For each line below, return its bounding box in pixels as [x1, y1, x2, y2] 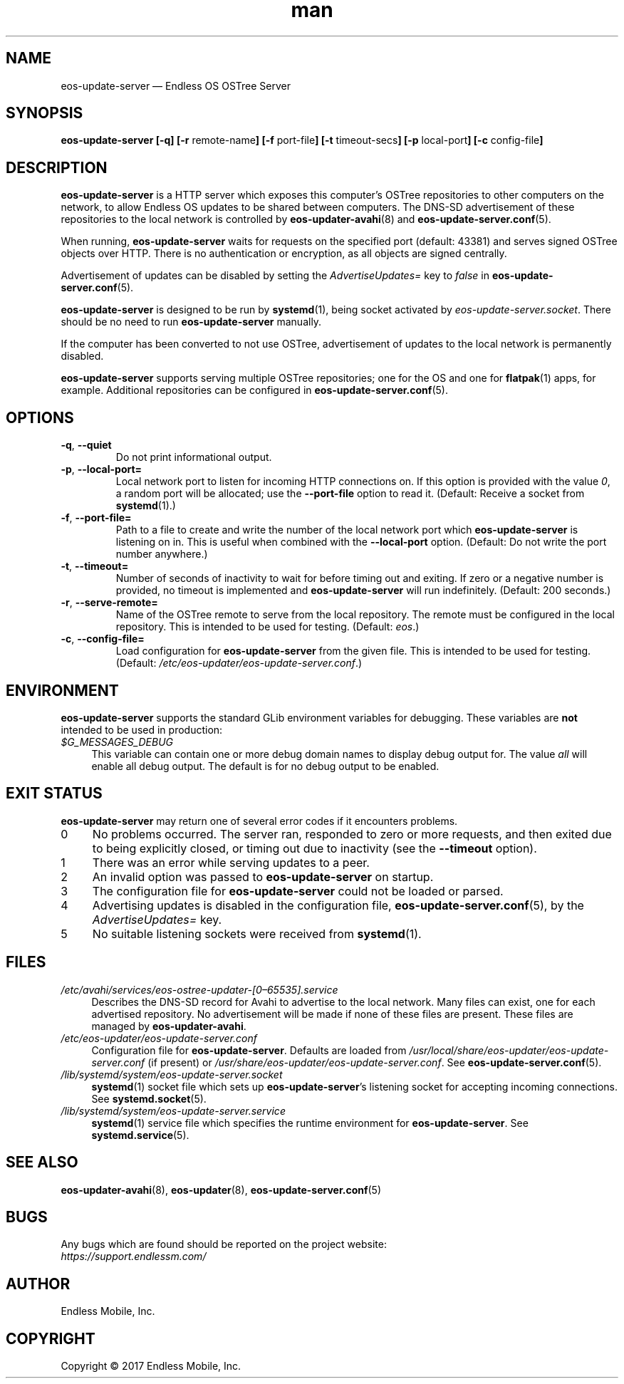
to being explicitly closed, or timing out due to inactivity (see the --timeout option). [92, 841, 537, 855]
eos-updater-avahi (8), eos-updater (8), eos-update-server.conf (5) [61, 1183, 382, 1196]
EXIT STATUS [6, 784, 103, 803]
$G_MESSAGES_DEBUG [61, 735, 174, 748]
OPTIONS [6, 408, 74, 427]
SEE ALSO [6, 1153, 78, 1172]
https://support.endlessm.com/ [61, 1250, 207, 1263]
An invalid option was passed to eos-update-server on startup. [92, 869, 434, 884]
